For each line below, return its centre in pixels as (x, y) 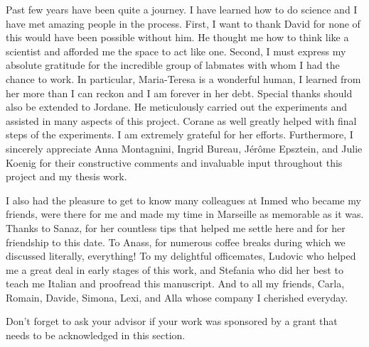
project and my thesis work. (66, 176)
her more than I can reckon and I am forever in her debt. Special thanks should (179, 93)
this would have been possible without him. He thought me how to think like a (177, 37)
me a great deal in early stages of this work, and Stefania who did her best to (175, 269)
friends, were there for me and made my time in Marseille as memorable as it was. (185, 214)
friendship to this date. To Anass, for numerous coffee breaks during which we (176, 242)
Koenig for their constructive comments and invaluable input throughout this (174, 162)
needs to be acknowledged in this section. (96, 335)
